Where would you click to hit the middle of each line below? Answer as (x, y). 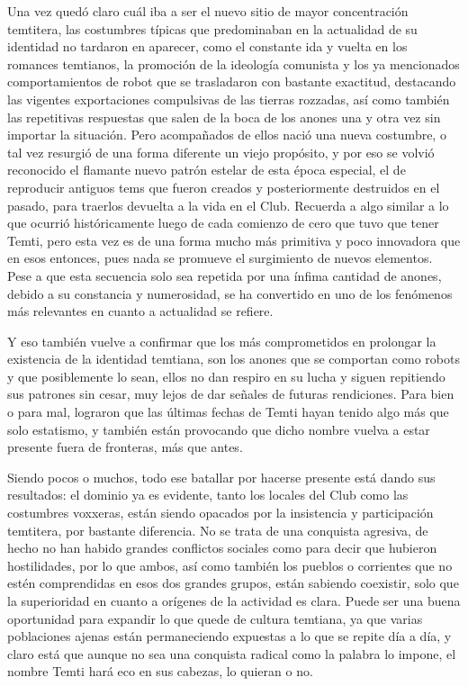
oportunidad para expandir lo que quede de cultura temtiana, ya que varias (215, 618)
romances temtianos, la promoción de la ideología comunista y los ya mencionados (234, 63)
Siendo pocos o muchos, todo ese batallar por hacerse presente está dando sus (221, 477)
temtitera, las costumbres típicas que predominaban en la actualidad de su (212, 28)
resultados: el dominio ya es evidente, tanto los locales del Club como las (208, 495)
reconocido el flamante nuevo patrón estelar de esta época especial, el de (207, 170)
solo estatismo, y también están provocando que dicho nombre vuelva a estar (219, 429)
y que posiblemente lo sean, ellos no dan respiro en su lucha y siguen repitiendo (226, 376)
